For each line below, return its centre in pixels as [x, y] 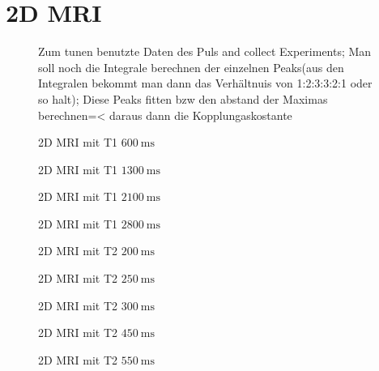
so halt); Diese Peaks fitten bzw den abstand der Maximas [183, 98]
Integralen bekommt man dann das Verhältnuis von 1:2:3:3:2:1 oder [205, 83]
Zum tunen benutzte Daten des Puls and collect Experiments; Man [205, 51]
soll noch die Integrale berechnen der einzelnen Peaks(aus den [191, 67]
